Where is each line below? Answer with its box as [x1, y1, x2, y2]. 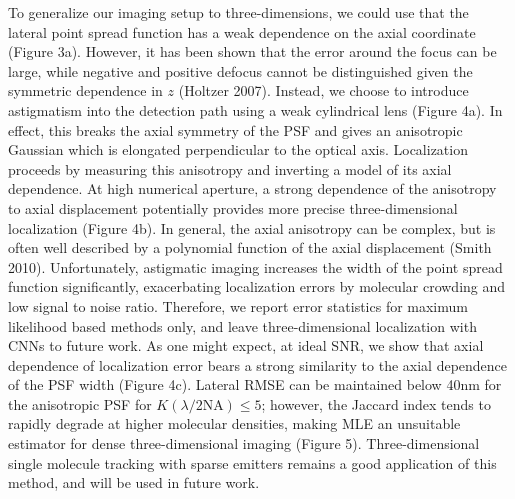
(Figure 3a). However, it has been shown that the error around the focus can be [8, 41, 497, 62]
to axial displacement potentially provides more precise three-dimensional [8, 197, 458, 218]
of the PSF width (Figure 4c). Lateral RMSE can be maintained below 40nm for [8, 374, 502, 395]
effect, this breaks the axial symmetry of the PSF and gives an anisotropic [8, 119, 463, 140]
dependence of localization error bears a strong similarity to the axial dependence [8, 354, 508, 375]
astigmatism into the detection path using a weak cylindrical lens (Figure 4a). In [8, 99, 503, 120]
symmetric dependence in [8, 80, 163, 101]
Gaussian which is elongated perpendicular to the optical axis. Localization [8, 139, 468, 160]
